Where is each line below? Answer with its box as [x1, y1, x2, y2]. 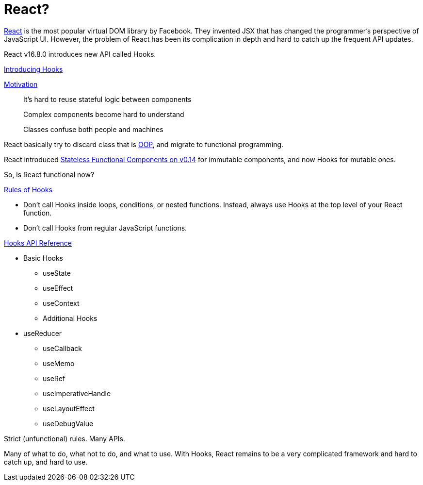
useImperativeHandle [43, 389, 111, 398]
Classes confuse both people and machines [23, 125, 163, 134]
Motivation [4, 80, 38, 88]
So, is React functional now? [4, 170, 95, 179]
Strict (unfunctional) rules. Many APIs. [4, 434, 125, 443]
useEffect [43, 284, 73, 292]
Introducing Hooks [4, 65, 63, 73]
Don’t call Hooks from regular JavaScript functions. [23, 223, 187, 232]
